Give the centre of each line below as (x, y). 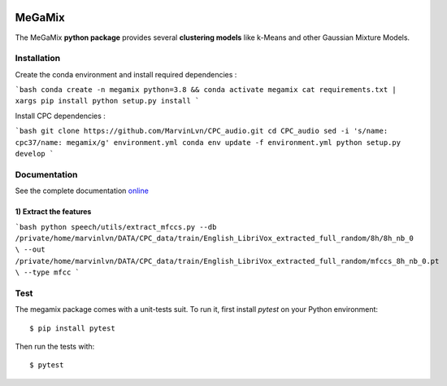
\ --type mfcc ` (48, 272)
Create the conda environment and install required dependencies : (126, 74)
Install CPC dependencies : (60, 116)
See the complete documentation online (82, 191)
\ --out (30, 250)
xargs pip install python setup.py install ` (107, 101)
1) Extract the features (53, 212)
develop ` (35, 154)
